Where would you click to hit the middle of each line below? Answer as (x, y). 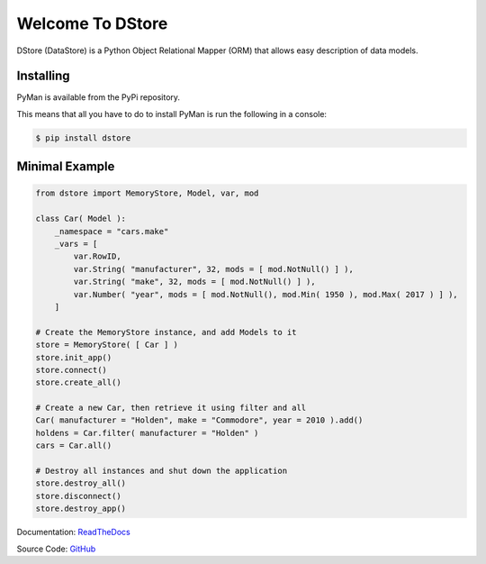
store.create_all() (78, 382)
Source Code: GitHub (56, 549)
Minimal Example (66, 167)
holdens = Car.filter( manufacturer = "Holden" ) (147, 433)
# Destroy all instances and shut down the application (162, 471)
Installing (44, 76)
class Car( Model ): (81, 219)
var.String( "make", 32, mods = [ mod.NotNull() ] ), (194, 282)
